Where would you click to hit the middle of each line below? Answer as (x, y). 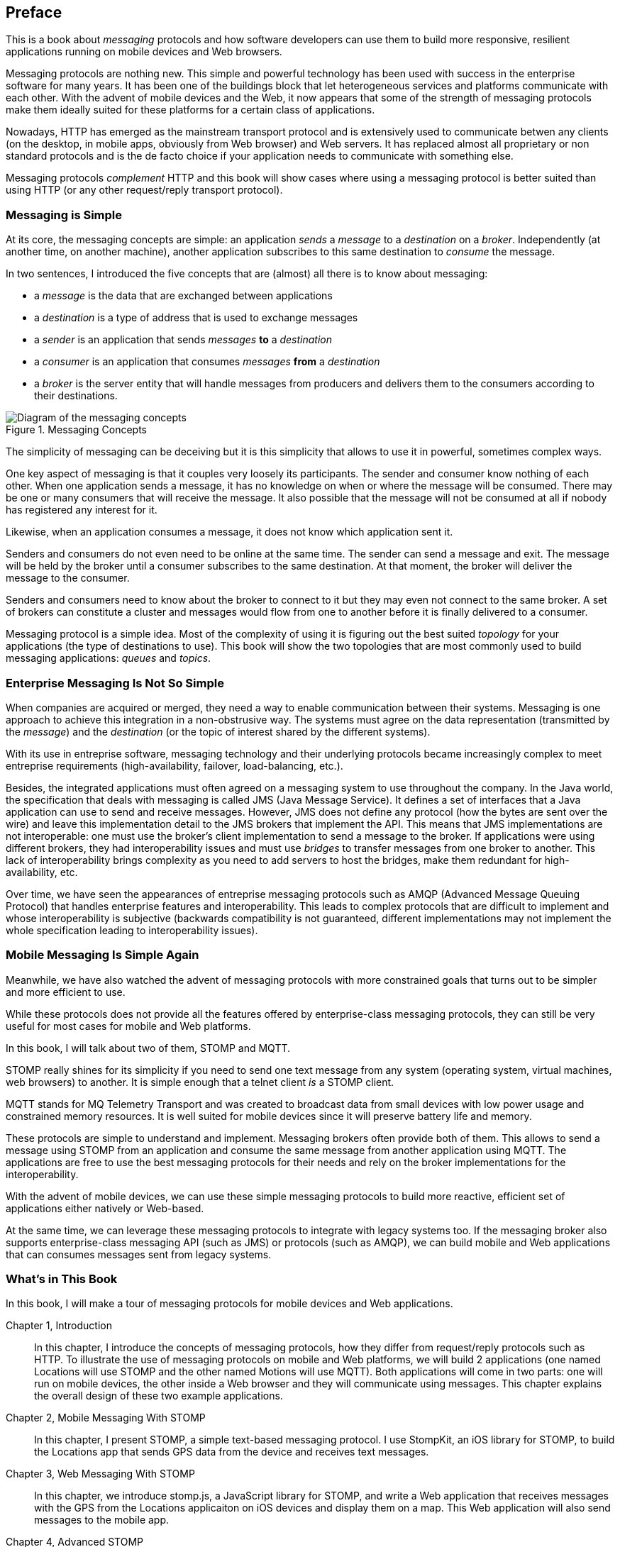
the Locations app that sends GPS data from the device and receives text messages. (232, 1452)
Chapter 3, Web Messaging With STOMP (100, 1474)
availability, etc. (42, 872)
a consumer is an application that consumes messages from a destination (207, 362)
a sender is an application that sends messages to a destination (183, 340)
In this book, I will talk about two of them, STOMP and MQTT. (148, 1048)
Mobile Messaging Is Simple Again (103, 955)
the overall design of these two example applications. (159, 1396)
